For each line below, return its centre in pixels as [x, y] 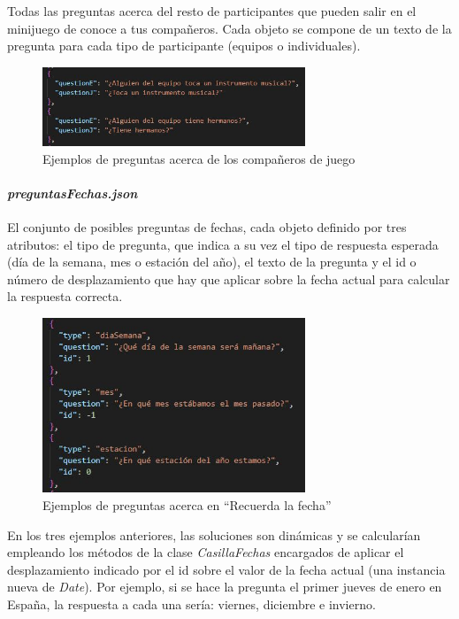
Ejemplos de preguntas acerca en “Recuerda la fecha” [187, 505]
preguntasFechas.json [73, 193]
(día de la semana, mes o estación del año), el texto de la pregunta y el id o [212, 262]
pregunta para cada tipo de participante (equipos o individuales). [184, 46]
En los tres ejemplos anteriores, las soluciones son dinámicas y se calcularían [214, 534]
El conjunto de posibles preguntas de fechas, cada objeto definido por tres [207, 227]
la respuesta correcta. [65, 296]
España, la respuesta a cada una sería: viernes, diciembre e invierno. [191, 604]
